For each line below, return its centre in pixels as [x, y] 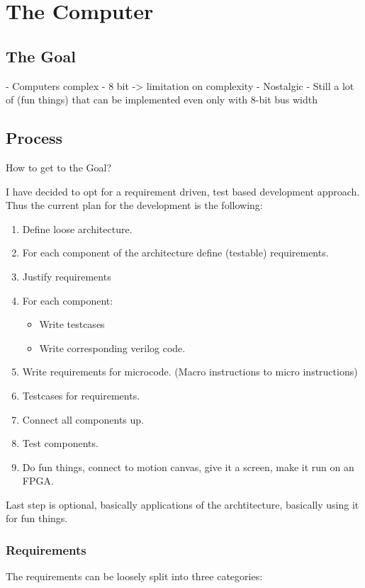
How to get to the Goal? [59, 167]
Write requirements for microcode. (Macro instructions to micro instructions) [190, 372]
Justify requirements [67, 276]
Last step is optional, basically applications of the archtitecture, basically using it [182, 504]
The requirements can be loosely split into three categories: [134, 576]
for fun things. [37, 518]
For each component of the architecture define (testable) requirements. [175, 253]
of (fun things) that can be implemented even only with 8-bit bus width [162, 100]
